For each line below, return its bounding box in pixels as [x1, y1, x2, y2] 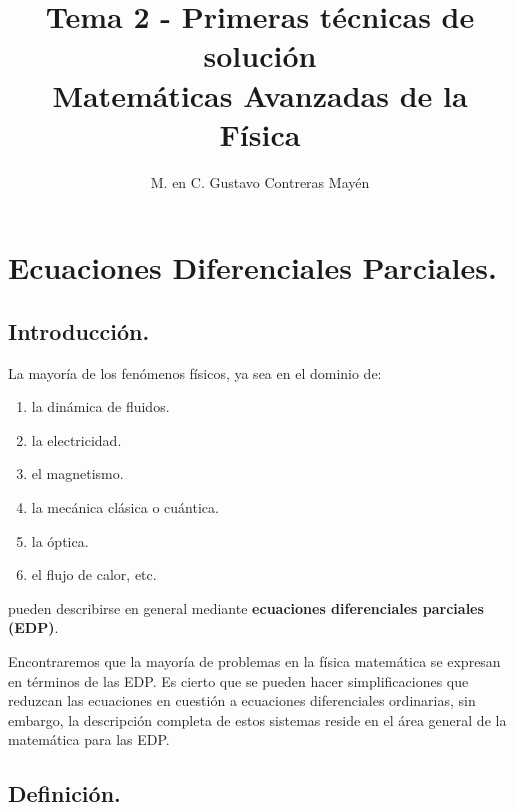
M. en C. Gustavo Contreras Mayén [150, 171, 370, 192]
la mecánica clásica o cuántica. [31, 497, 219, 518]
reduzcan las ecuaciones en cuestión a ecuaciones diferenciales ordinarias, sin [8, 690, 476, 711]
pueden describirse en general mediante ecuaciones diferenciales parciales [8, 597, 484, 618]
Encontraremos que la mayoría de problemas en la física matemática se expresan [8, 651, 501, 672]
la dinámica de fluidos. [31, 396, 170, 417]
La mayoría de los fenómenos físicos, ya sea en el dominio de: [8, 362, 382, 383]
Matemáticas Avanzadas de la [52, 74, 468, 115]
